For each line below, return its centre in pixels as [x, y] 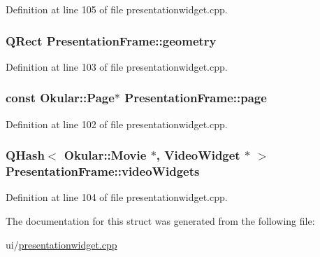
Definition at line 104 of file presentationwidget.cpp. [117, 197]
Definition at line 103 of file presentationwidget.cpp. [117, 66]
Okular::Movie [105, 155]
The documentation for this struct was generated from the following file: [160, 220]
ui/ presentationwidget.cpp [61, 244]
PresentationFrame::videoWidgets [103, 171]
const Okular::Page [60, 98]
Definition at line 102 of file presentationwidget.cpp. [117, 124]
